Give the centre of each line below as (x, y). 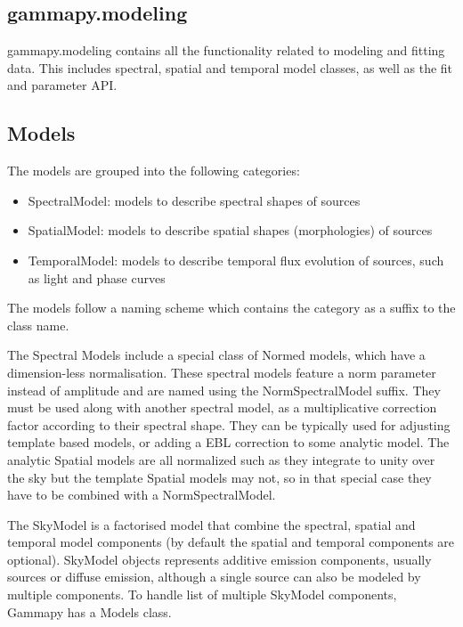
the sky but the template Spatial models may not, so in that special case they (219, 477)
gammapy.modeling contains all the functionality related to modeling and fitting (226, 50)
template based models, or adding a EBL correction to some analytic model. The (228, 442)
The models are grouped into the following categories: (154, 171)
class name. (38, 325)
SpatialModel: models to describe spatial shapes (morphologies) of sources (230, 230)
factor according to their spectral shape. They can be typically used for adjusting (229, 424)
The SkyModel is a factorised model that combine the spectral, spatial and (211, 524)
